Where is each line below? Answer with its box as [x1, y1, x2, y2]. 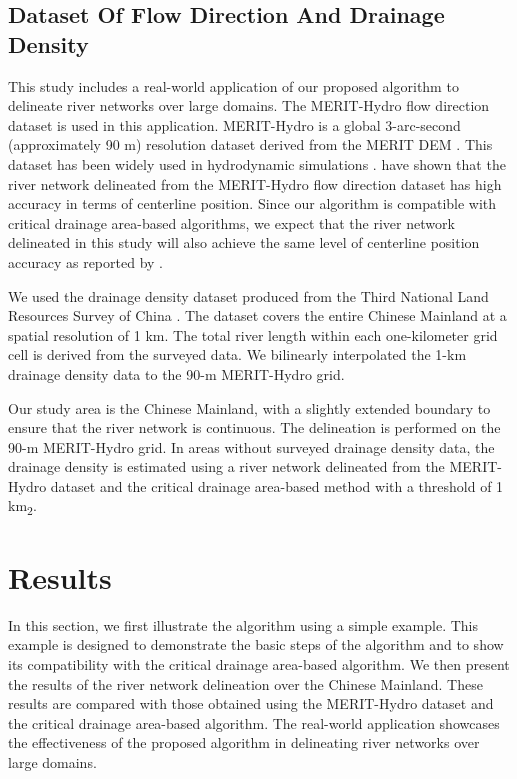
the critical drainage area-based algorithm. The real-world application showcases [8, 712, 500, 733]
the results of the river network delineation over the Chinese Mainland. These [8, 673, 483, 694]
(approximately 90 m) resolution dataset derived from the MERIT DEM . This [8, 134, 493, 155]
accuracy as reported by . [8, 251, 163, 272]
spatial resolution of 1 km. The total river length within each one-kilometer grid [8, 324, 498, 345]
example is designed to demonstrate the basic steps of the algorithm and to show [8, 634, 504, 655]
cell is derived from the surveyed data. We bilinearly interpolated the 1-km [8, 344, 467, 365]
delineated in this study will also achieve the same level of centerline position [8, 232, 480, 253]
